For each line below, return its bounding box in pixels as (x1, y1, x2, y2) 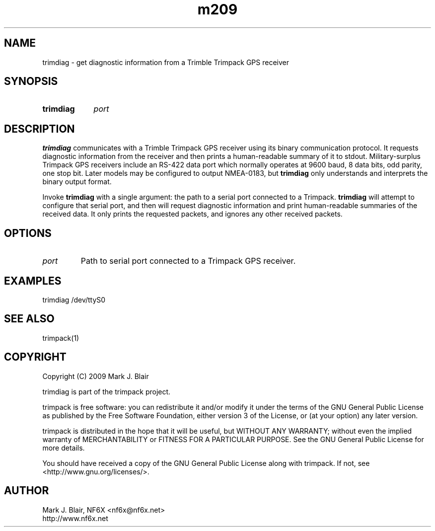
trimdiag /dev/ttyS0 (42, 295, 106, 304)
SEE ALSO (4, 312, 55, 325)
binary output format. (42, 177, 112, 186)
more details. (42, 443, 85, 452)
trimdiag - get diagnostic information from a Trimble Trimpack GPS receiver (42, 58, 289, 67)
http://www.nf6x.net (42, 514, 108, 523)
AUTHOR (4, 484, 49, 497)
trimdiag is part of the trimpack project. (42, 387, 171, 396)
